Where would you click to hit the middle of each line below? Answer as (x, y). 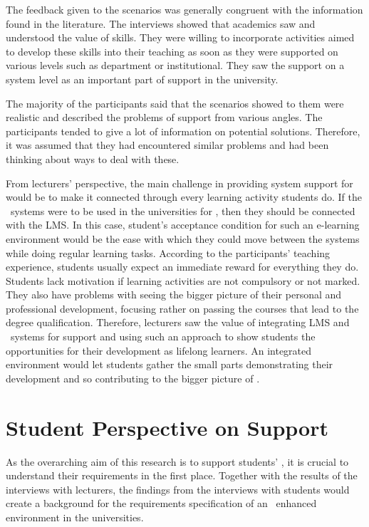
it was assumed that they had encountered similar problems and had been (167, 145)
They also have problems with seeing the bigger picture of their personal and (174, 294)
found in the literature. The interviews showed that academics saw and (161, 23)
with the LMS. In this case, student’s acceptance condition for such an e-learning (183, 225)
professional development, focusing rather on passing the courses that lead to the (182, 308)
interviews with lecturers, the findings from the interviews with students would (178, 489)
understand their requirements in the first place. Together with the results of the (182, 475)
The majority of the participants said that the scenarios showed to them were (175, 103)
